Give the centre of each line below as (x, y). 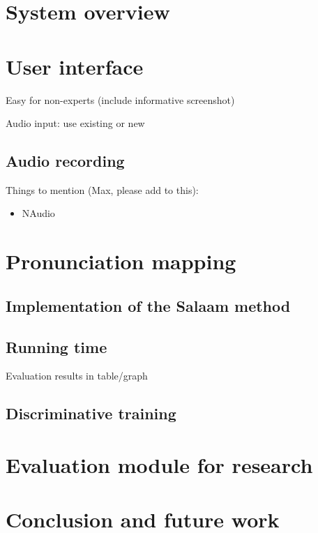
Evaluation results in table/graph (77, 376)
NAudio (38, 213)
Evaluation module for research (159, 465)
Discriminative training (91, 413)
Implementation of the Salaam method (148, 305)
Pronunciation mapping (121, 261)
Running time (56, 346)
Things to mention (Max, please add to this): (102, 189)
